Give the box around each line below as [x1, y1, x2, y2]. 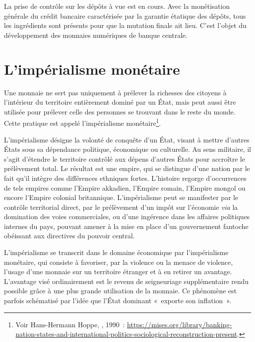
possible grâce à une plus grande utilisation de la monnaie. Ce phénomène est [4, 285, 237, 296]
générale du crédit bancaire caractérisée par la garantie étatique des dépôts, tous [4, 10, 246, 21]
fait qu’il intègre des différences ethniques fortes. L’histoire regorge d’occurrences [4, 172, 247, 183]
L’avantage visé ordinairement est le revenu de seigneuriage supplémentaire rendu [4, 276, 249, 286]
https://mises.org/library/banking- [127, 319, 232, 329]
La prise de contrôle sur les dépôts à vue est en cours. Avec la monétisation [4, 1, 230, 11]
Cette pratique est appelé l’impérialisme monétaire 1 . [4, 116, 161, 128]
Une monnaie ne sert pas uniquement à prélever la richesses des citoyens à [4, 87, 227, 97]
